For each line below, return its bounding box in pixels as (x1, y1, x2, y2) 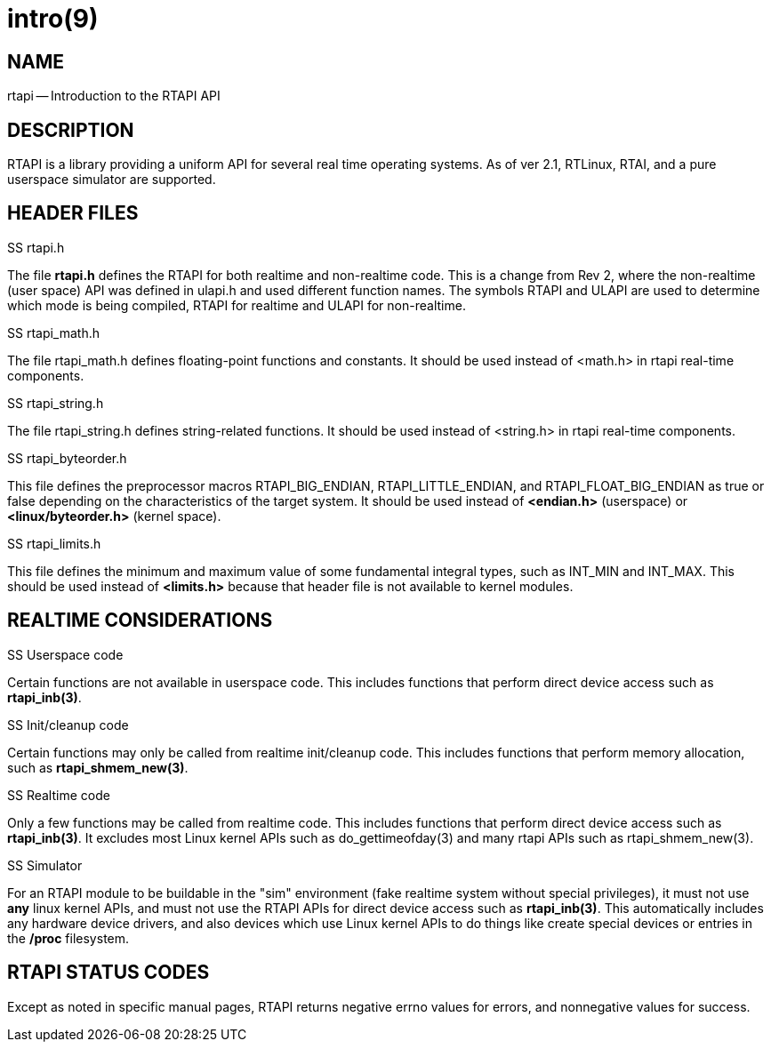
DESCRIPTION (7, 118, 134, 141)
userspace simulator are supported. (7, 172, 216, 188)
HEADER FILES (7, 202, 139, 225)
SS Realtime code (7, 787, 110, 803)
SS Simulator (7, 857, 83, 873)
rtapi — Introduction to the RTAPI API (7, 88, 221, 104)
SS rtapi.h (7, 239, 65, 255)
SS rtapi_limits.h (7, 535, 101, 551)
